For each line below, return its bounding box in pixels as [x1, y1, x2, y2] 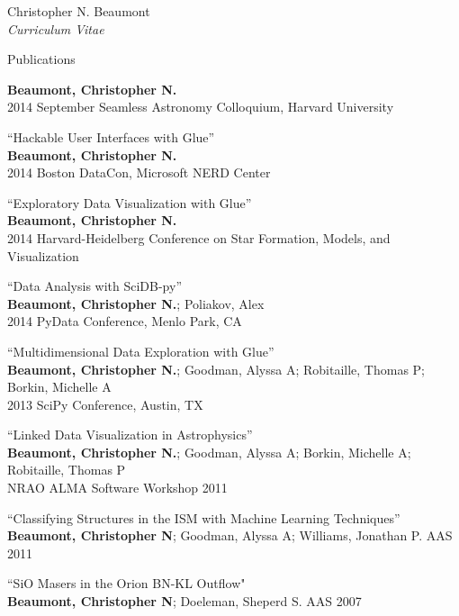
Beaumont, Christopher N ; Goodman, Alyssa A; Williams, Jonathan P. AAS [7, 526, 453, 545]
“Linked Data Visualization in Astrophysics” [7, 425, 253, 444]
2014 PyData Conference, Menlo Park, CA [7, 312, 242, 331]
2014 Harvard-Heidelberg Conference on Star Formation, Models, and [7, 228, 391, 247]
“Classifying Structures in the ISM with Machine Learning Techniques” [7, 508, 400, 527]
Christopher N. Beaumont [7, 2, 150, 20]
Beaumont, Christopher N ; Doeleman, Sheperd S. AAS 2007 [7, 592, 362, 611]
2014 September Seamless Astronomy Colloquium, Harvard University [7, 97, 394, 116]
